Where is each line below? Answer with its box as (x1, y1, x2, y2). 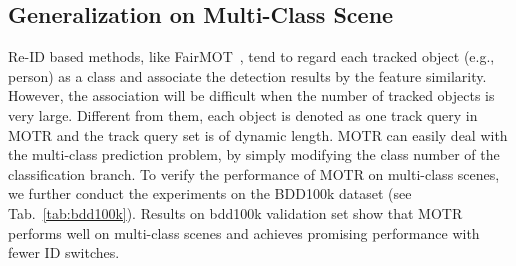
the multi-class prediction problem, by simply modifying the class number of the (8, 144, 500, 165)
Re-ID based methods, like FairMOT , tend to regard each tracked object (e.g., (8, 46, 495, 67)
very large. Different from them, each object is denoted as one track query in (8, 104, 478, 125)
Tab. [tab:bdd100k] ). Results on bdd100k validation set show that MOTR (8, 202, 463, 223)
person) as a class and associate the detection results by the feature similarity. (8, 65, 487, 86)
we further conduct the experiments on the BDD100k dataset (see (8, 183, 412, 204)
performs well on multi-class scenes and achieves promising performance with (8, 222, 480, 243)
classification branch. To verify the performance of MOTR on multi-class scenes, (8, 163, 500, 184)
